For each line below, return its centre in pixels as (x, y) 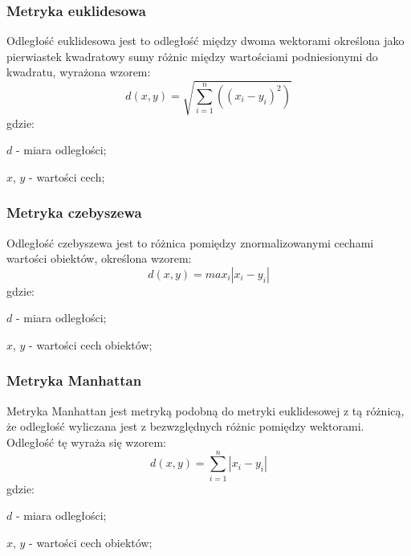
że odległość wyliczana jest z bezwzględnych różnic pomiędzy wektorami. (185, 426)
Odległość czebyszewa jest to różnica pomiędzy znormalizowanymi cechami (190, 242)
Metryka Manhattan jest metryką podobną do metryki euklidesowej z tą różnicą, (205, 410)
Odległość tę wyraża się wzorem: (86, 442)
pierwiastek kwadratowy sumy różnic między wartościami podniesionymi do (192, 56)
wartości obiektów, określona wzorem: (99, 258)
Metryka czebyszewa (74, 213)
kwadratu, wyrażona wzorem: (79, 72)
